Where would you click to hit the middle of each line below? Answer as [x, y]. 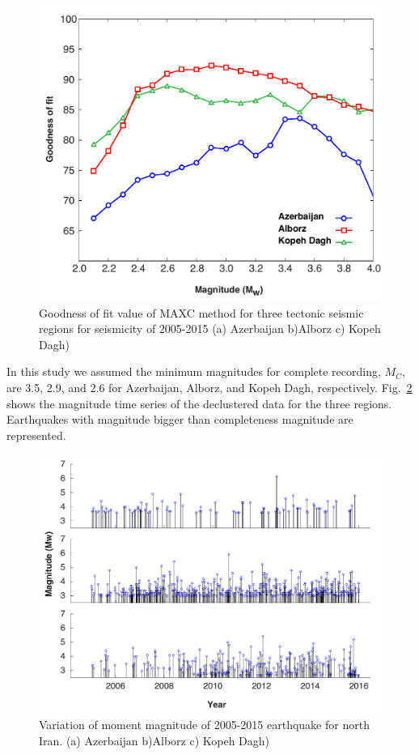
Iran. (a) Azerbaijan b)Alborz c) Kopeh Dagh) [154, 740]
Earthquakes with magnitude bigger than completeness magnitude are [180, 419]
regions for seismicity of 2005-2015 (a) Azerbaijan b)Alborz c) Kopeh [210, 328]
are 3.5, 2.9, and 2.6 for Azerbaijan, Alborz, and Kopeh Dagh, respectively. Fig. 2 [209, 387]
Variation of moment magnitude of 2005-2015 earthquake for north [204, 725]
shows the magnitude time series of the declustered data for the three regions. [199, 403]
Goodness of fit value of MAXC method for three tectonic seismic [201, 312]
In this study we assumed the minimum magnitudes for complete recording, [194, 371]
